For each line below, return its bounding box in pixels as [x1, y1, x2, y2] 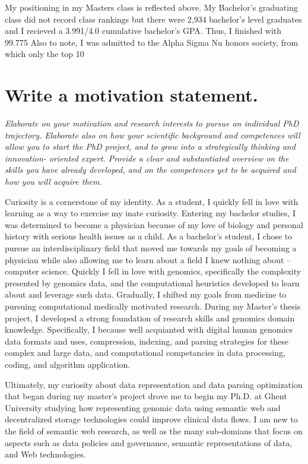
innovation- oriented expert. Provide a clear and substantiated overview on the [5, 151, 289, 164]
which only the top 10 [5, 48, 84, 60]
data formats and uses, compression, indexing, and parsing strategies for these [5, 334, 289, 347]
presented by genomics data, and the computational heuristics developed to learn [5, 276, 300, 289]
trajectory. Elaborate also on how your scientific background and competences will [5, 128, 300, 141]
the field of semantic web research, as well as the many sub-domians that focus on [5, 424, 303, 437]
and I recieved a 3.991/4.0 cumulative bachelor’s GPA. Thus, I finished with [5, 24, 282, 37]
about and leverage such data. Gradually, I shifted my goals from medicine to [5, 288, 287, 301]
